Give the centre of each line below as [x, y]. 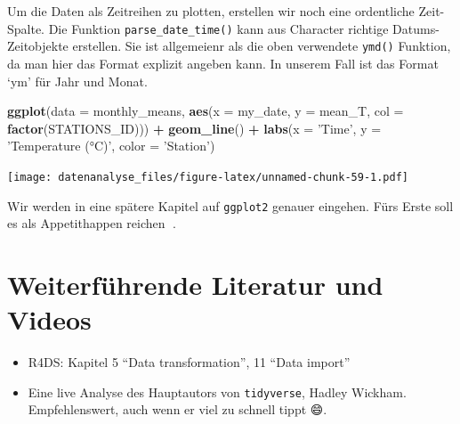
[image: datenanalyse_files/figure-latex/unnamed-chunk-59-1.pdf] [208, 177]
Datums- [416, 28]
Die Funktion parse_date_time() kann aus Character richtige [218, 28]
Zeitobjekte [38, 46]
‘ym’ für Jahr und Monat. [77, 81]
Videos [49, 319]
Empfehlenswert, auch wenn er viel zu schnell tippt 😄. [178, 409]
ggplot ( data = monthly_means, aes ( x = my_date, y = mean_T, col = [206, 111]
